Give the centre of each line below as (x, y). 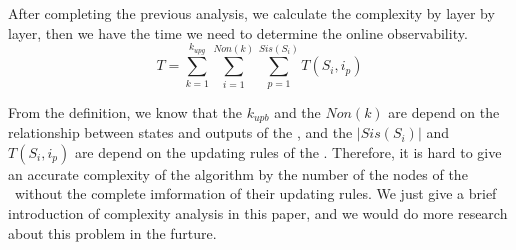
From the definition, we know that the (125, 111)
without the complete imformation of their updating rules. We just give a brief (255, 193)
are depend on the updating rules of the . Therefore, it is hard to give (288, 151)
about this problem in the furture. (112, 232)
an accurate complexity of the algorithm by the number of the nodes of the (238, 173)
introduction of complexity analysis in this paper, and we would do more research (258, 212)
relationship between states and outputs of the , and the (180, 132)
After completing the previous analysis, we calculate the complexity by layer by (251, 13)
